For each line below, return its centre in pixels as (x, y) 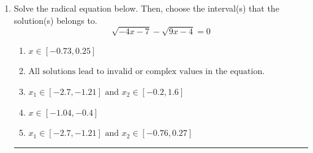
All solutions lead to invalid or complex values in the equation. (147, 72)
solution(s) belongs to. (55, 20)
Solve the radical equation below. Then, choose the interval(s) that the (146, 8)
